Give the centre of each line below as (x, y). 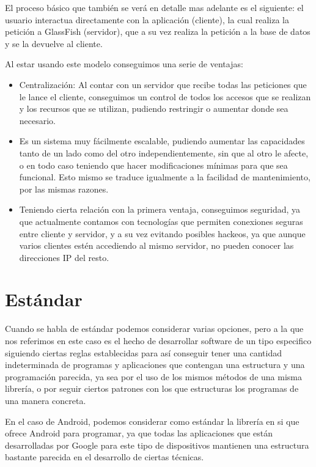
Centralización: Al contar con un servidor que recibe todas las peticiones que (163, 84)
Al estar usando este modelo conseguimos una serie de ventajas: (124, 64)
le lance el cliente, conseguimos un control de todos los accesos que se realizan (165, 96)
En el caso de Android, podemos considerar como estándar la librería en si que (152, 421)
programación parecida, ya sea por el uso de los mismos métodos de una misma (153, 376)
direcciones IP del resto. (64, 257)
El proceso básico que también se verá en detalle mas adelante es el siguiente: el (154, 7)
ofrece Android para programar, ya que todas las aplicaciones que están (139, 433)
